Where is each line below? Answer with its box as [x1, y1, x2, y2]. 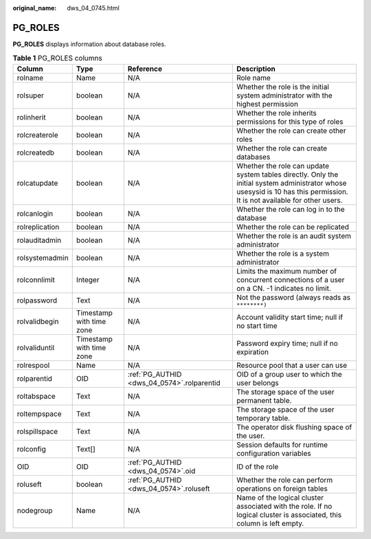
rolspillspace [16, 426, 58, 436]
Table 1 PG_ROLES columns [12, 54, 102, 63]
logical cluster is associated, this [236, 509, 342, 519]
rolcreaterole [16, 130, 58, 140]
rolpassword [16, 296, 58, 305]
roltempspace [16, 409, 62, 419]
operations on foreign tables [236, 483, 328, 493]
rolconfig [16, 444, 46, 454]
